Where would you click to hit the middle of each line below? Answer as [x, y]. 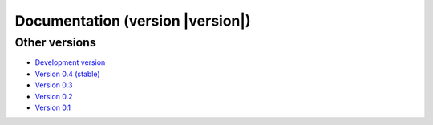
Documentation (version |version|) [133, 21]
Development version [70, 62]
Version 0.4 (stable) [67, 74]
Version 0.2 [54, 96]
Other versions [55, 42]
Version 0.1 [53, 107]
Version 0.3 [54, 85]
